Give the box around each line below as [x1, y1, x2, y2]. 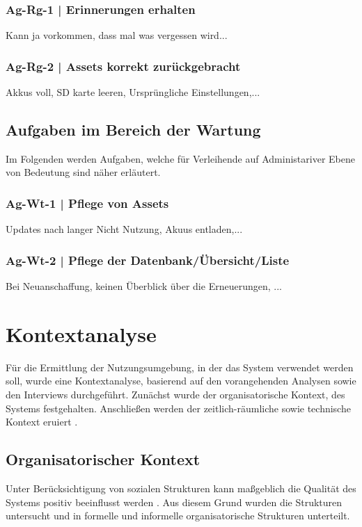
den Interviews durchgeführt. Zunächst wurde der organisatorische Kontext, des [6, 387, 345, 401]
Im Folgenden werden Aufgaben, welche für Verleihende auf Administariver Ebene [6, 151, 355, 165]
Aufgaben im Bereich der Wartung [6, 119, 261, 140]
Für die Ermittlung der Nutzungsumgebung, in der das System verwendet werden [6, 359, 354, 374]
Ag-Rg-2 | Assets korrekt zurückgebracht [6, 57, 241, 74]
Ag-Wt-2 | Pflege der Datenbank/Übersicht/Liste [6, 251, 290, 268]
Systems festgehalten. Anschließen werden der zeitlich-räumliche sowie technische [6, 400, 351, 415]
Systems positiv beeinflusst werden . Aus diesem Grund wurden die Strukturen [6, 494, 343, 509]
